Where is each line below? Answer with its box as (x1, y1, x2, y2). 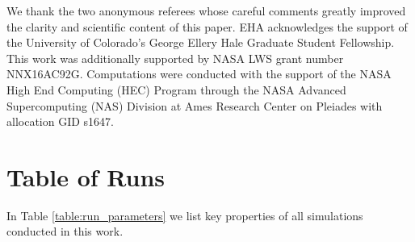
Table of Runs (6, 160, 166, 193)
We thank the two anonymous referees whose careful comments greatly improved (6, 2, 406, 19)
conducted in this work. (6, 223, 124, 240)
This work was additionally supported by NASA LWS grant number (6, 49, 344, 66)
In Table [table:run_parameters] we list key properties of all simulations (6, 207, 363, 223)
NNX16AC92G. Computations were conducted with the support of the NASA (6, 65, 392, 82)
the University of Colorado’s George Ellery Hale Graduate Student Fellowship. (6, 34, 395, 51)
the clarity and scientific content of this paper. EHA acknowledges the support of (6, 18, 408, 35)
